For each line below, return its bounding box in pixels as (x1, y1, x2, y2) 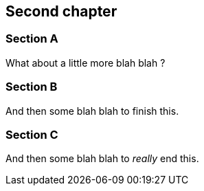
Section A (5, 32, 58, 46)
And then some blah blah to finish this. (5, 104, 179, 117)
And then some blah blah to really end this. (5, 153, 199, 165)
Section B (5, 80, 58, 94)
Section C (5, 127, 58, 142)
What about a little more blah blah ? (5, 56, 166, 69)
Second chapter (5, 3, 117, 20)
